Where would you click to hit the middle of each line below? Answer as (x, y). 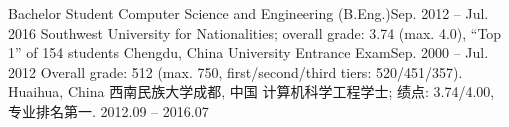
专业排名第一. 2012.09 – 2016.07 (108, 110)
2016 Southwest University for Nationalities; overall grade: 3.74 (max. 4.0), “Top (255, 32)
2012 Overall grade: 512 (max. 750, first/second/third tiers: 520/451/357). (235, 71)
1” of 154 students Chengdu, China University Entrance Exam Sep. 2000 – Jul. (248, 52)
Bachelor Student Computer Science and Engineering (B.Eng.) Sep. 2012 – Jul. (248, 13)
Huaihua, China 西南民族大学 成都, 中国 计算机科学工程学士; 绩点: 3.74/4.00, (251, 91)
